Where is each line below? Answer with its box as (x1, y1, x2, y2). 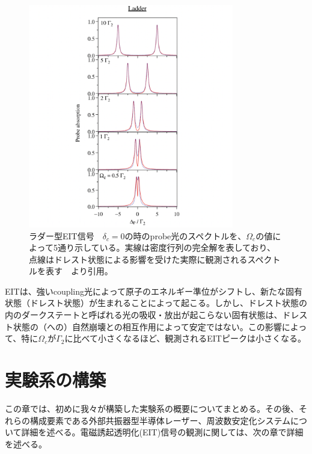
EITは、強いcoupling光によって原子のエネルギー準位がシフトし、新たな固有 (5, 284, 302, 297)
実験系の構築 (5, 367, 106, 392)
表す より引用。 (45, 265, 113, 277)
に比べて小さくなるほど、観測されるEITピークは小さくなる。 (64, 332, 306, 345)
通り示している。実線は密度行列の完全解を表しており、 (57, 241, 276, 254)
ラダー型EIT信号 (29, 229, 94, 242)
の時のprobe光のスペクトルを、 (124, 229, 246, 242)
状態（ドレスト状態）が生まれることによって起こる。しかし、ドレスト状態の (5, 296, 307, 309)
